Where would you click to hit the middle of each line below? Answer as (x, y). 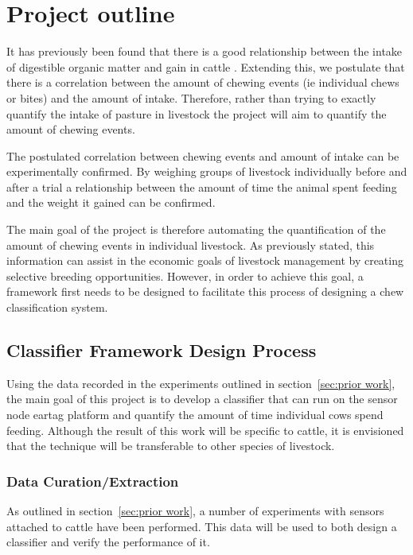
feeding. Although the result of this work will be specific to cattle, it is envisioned (205, 430)
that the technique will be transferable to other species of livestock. (171, 446)
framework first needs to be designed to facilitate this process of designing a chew (205, 291)
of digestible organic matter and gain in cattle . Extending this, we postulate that (206, 66)
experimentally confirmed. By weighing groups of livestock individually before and (207, 171)
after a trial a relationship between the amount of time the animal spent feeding (202, 186)
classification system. (57, 307)
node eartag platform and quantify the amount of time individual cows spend (195, 415)
